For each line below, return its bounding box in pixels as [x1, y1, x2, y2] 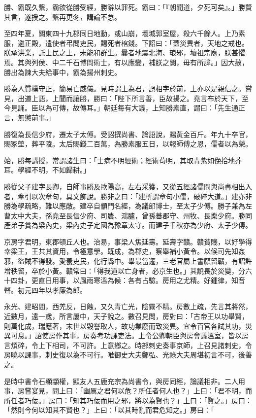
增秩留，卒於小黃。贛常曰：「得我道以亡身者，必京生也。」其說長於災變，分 [4, 265, 245, 276]
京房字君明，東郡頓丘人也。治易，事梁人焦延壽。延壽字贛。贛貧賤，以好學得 [4, 236, 252, 246]
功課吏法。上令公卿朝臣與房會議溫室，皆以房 [103, 330, 249, 341]
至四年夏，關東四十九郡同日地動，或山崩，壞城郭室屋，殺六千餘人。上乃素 [4, 28, 245, 38]
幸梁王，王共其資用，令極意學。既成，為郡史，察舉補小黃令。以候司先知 [4, 246, 238, 256]
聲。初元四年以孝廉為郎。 [4, 284, 87, 295]
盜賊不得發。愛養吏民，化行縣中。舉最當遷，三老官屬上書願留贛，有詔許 [17, 256, 252, 266]
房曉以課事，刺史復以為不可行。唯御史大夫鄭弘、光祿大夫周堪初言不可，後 [4, 349, 245, 360]
